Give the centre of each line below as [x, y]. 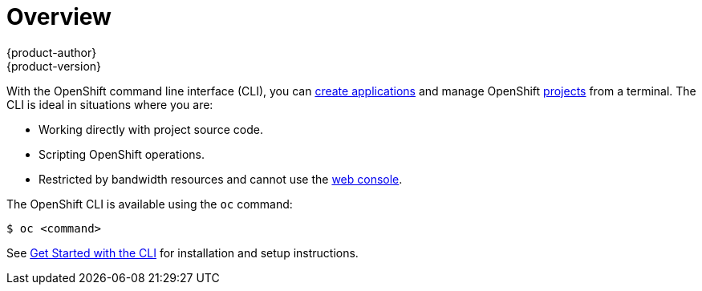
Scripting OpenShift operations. [122, 154]
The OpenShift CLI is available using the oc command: [150, 204]
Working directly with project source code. [151, 129]
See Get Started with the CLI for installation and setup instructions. [183, 253]
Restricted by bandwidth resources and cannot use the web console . [221, 179]
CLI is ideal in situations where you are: [110, 104]
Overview [59, 17]
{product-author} [52, 52]
